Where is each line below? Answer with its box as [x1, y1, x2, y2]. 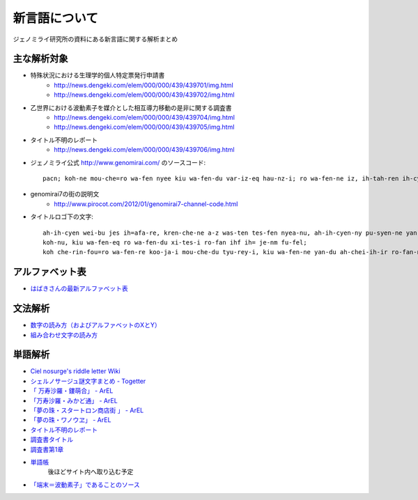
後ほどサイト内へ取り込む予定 [47, 467, 134, 476]
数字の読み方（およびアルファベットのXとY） [30, 321, 161, 329]
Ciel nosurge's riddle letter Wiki [30, 367, 121, 375]
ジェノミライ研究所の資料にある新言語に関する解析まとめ [13, 35, 178, 43]
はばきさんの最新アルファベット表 [30, 284, 128, 292]
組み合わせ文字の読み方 [30, 331, 98, 339]
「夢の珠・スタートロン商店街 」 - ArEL [30, 406, 144, 414]
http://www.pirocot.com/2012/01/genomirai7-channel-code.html [54, 199, 238, 208]
